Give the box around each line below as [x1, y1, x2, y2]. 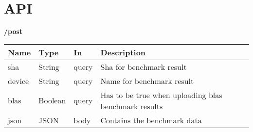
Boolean [38, 95, 66, 106]
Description [100, 46, 146, 58]
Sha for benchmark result [100, 61, 187, 72]
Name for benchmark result [100, 75, 194, 86]
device [8, 75, 29, 86]
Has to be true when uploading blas [100, 89, 222, 100]
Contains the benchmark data [100, 114, 202, 126]
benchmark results [100, 100, 163, 112]
